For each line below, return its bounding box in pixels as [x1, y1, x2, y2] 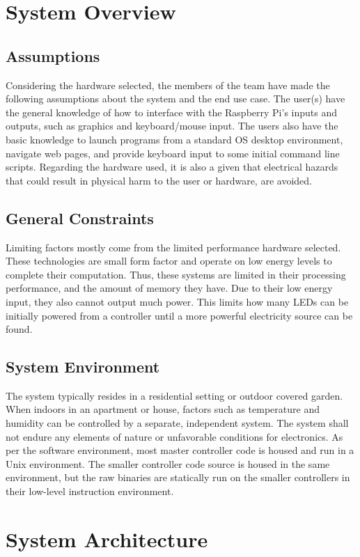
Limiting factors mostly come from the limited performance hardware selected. [6, 240, 341, 254]
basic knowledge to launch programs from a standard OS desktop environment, [6, 132, 343, 146]
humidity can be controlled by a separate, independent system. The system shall [6, 416, 349, 430]
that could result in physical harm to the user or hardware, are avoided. [6, 173, 312, 187]
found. [6, 322, 33, 336]
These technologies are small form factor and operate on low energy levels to [6, 253, 332, 268]
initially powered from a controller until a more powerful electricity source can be [6, 308, 353, 322]
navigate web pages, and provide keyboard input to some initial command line [6, 146, 340, 160]
